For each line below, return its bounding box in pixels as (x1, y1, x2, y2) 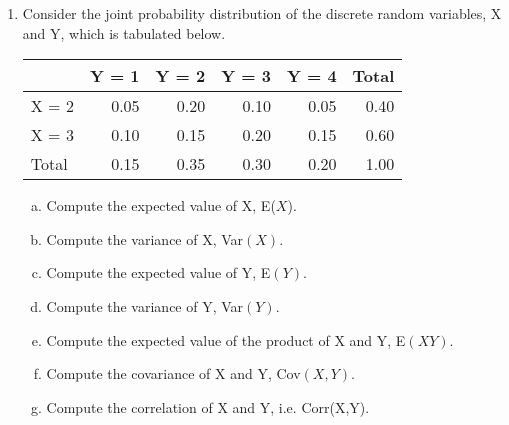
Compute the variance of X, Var (46, 228, 244, 249)
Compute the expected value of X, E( (46, 195, 276, 216)
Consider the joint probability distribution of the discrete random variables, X (22, 3, 502, 23)
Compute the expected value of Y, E (46, 262, 271, 283)
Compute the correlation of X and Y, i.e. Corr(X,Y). (46, 396, 370, 417)
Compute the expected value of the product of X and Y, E (46, 329, 406, 350)
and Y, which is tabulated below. (22, 22, 226, 43)
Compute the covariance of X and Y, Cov (46, 363, 301, 384)
